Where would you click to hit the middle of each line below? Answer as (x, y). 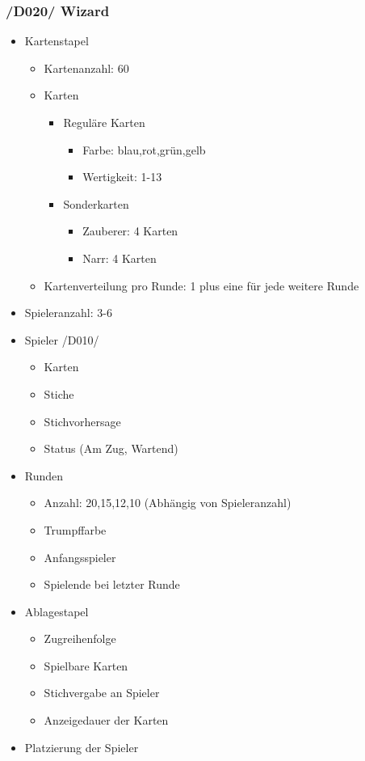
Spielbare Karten (86, 665)
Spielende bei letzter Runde (112, 584)
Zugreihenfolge (80, 638)
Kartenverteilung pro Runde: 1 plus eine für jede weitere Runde (201, 285)
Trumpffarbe (75, 529)
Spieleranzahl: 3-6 (68, 313)
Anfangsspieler (80, 557)
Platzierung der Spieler (82, 747)
